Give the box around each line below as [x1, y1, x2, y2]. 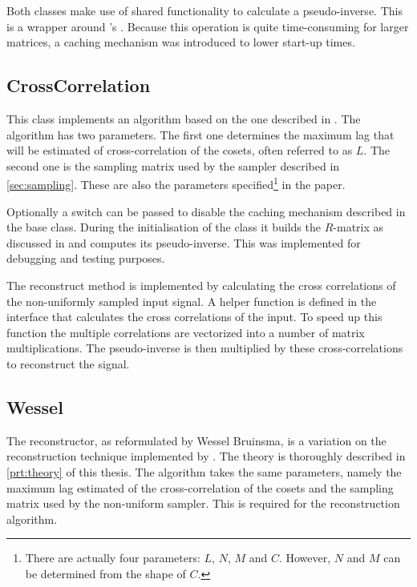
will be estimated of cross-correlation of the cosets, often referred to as [6, 142, 353, 159]
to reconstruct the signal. [6, 355, 130, 372]
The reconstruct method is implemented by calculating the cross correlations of [6, 276, 396, 293]
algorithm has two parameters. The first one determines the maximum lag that [6, 126, 395, 143]
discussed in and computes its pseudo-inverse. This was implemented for [6, 234, 361, 251]
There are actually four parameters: [25, 549, 200, 566]
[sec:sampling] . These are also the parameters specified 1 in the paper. [6, 174, 346, 193]
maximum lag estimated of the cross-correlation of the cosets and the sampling [6, 479, 394, 496]
